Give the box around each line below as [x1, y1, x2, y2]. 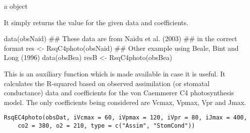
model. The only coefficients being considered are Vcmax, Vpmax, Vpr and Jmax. [4, 97, 247, 107]
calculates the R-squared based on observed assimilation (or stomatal [4, 78, 210, 88]
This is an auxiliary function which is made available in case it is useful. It [4, 68, 226, 78]
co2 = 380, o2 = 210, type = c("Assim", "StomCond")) [17, 122, 195, 129]
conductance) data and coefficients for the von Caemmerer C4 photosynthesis [4, 88, 234, 98]
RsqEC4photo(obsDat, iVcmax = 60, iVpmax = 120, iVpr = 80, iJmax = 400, [4, 114, 248, 121]
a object [4, 1, 28, 11]
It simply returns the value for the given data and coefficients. [4, 17, 188, 27]
